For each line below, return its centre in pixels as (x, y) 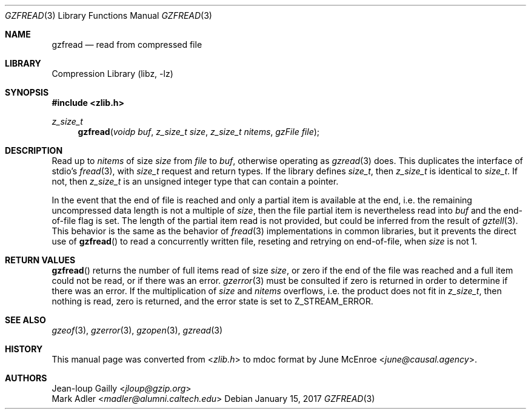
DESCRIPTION (34, 150)
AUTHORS (26, 378)
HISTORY (24, 349)
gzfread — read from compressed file (127, 44)
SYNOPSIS (27, 92)
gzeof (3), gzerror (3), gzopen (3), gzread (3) (137, 330)
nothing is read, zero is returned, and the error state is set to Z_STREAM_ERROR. (212, 301)
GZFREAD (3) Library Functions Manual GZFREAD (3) (109, 15)
